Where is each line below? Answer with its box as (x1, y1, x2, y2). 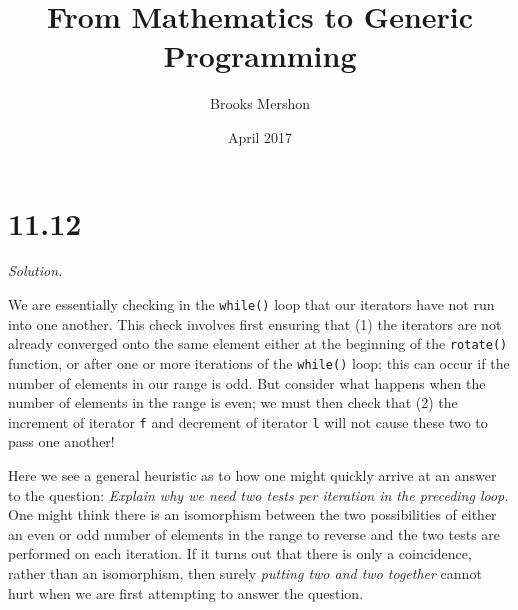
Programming (163, 35, 357, 76)
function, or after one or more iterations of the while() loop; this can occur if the (8, 352, 510, 373)
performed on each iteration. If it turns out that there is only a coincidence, (8, 543, 472, 564)
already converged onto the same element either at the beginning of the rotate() (8, 333, 508, 354)
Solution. (8, 260, 63, 281)
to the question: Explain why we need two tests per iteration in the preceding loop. (8, 484, 509, 505)
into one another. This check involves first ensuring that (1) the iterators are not (8, 313, 502, 334)
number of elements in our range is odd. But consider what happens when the (8, 372, 486, 393)
